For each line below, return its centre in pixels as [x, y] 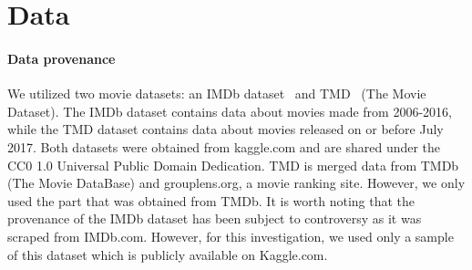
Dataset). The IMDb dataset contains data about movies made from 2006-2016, [230, 111]
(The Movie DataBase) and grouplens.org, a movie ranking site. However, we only [236, 183]
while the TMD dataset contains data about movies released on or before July [226, 129]
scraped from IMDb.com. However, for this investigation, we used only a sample [231, 236]
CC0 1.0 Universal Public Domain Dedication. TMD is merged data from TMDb [233, 165]
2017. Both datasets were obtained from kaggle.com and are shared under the [224, 146]
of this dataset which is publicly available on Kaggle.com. [168, 254]
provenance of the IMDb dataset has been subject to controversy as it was [215, 218]
